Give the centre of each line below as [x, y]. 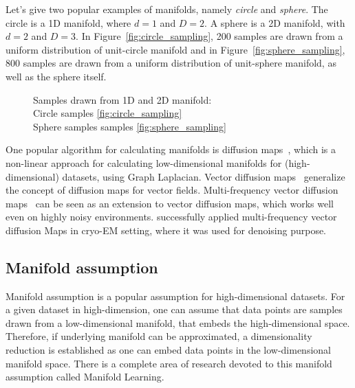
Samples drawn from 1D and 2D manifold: [122, 99]
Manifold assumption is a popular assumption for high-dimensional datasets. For [175, 296]
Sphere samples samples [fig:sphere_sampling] [130, 126]
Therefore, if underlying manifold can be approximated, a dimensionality [159, 336]
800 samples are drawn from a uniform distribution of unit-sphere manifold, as [171, 63]
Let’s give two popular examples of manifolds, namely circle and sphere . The [167, 9]
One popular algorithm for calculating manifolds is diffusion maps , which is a [171, 149]
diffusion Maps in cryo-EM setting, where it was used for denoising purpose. [166, 230]
